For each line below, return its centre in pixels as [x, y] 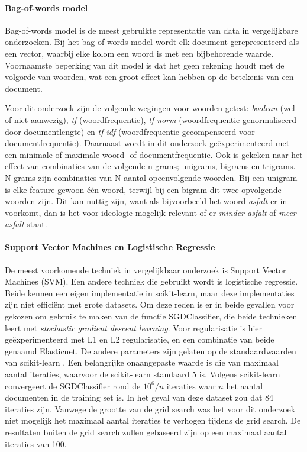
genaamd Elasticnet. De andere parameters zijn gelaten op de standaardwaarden [151, 351]
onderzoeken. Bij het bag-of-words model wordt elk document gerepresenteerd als [152, 42]
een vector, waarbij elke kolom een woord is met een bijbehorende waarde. [139, 53]
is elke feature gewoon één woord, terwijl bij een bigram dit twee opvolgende [143, 189]
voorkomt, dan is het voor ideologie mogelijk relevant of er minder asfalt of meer [151, 212]
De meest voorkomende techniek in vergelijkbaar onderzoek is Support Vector [146, 269]
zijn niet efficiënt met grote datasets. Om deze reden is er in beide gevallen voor [150, 304]
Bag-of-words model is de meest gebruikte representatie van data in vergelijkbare [151, 30]
